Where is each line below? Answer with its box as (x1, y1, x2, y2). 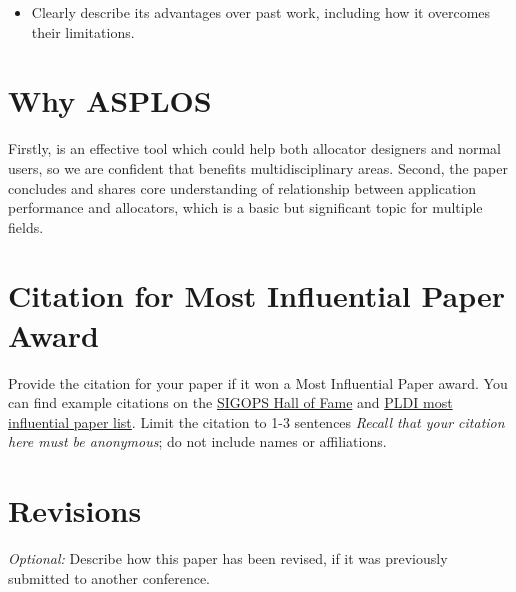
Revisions (8, 490, 142, 531)
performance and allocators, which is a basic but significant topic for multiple (8, 197, 483, 218)
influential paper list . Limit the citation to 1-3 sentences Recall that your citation (8, 411, 505, 432)
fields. (8, 216, 44, 237)
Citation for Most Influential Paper (8, 275, 506, 316)
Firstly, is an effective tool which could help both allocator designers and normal (8, 138, 502, 159)
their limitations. (31, 21, 135, 42)
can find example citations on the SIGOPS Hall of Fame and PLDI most (8, 392, 453, 413)
